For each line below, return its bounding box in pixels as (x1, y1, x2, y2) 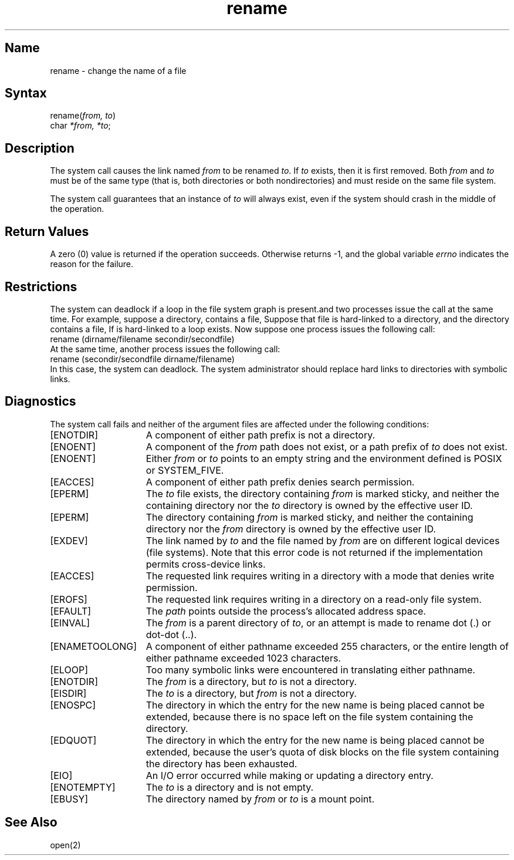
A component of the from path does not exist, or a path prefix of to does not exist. (146, 440, 508, 453)
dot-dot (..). (146, 628, 197, 640)
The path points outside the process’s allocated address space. (146, 605, 426, 617)
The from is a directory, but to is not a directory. (146, 675, 357, 687)
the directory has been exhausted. (146, 757, 297, 770)
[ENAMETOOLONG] (50, 640, 137, 652)
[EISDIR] (50, 687, 87, 699)
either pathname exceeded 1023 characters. (146, 652, 341, 664)
